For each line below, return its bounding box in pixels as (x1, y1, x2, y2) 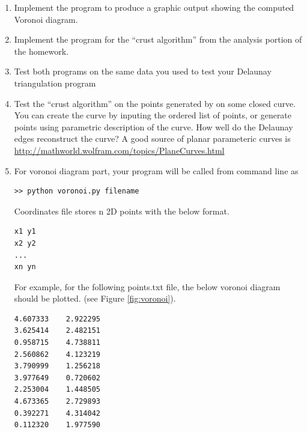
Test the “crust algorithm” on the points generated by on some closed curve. (14, 97, 296, 109)
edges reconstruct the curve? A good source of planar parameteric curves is (14, 132, 291, 145)
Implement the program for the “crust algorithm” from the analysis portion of (14, 33, 302, 46)
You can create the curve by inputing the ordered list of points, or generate (14, 109, 292, 121)
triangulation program (14, 76, 96, 89)
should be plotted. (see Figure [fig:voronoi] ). (14, 292, 176, 305)
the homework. (14, 44, 69, 57)
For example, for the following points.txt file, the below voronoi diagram (14, 280, 281, 293)
